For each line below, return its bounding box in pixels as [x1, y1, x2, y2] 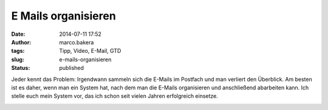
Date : [11, 30, 26, 38]
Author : [11, 38, 32, 46]
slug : [11, 55, 24, 63]
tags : [11, 47, 25, 55]
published [59, 64, 84, 72]
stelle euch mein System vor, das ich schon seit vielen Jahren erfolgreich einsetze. [11, 92, 219, 100]
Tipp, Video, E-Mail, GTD [59, 47, 121, 55]
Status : [11, 64, 30, 72]
